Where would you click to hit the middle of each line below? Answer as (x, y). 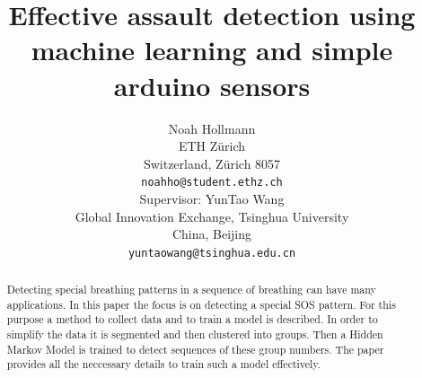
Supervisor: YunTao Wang (212, 198)
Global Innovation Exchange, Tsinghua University (212, 216)
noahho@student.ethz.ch (212, 183)
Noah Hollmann (212, 128)
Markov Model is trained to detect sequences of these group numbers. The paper (195, 349)
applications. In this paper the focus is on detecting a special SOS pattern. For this (201, 304)
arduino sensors (212, 85)
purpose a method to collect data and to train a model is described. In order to (192, 319)
